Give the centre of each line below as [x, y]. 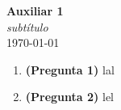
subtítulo [27, 26]
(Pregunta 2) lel [69, 97]
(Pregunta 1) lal [70, 69]
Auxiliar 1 [35, 11]
